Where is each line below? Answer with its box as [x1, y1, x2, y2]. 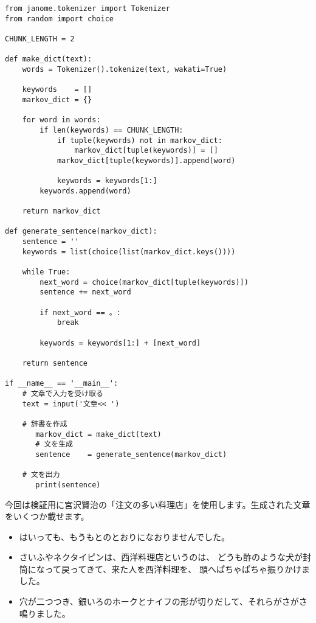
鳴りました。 [19, 607, 70, 619]
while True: [22, 268, 70, 277]
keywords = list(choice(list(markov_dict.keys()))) [22, 247, 236, 256]
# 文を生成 [35, 440, 74, 449]
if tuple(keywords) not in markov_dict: [57, 136, 222, 145]
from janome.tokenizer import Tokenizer [5, 4, 171, 13]
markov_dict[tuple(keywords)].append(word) [57, 156, 236, 165]
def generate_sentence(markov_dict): [5, 227, 157, 236]
